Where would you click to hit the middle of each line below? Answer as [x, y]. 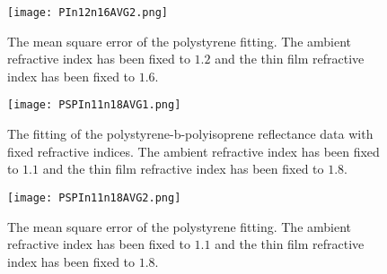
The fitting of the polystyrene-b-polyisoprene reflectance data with [190, 134]
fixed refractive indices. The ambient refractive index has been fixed [193, 151]
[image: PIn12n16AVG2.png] [88, 13]
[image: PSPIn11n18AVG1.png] [94, 105]
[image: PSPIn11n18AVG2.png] [94, 197]
